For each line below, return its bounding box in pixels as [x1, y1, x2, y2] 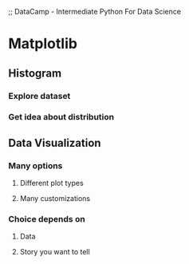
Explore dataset [8, 90, 71, 101]
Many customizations [19, 194, 90, 203]
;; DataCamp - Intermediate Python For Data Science [8, 7, 182, 16]
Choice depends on [8, 214, 85, 225]
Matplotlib [8, 35, 78, 53]
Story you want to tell [19, 247, 90, 257]
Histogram [8, 66, 62, 80]
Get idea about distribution [8, 112, 115, 123]
